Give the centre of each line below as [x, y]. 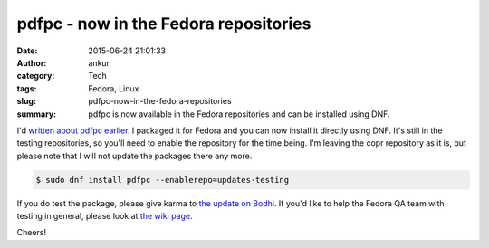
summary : [37, 114]
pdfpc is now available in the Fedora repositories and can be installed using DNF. [239, 114]
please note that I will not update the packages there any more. [134, 156]
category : [36, 76]
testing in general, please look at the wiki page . [105, 216]
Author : [32, 62]
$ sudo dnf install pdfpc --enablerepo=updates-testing [163, 180]
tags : [27, 88]
